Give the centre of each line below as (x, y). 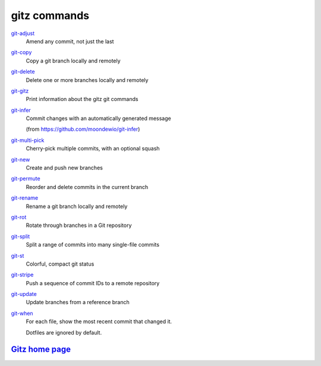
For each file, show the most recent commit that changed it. (99, 321)
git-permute (26, 179)
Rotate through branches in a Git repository (79, 225)
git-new (21, 159)
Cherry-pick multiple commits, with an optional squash (93, 149)
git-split (21, 236)
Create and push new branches (64, 168)
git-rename (25, 198)
